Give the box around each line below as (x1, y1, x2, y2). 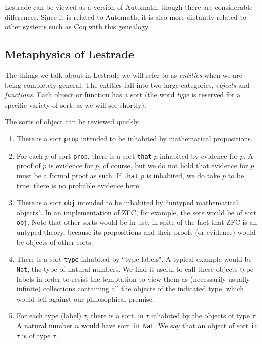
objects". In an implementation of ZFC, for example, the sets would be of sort (16, 207, 257, 217)
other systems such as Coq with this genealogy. (5, 21, 150, 32)
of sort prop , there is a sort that (51, 150, 152, 161)
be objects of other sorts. (16, 236, 93, 247)
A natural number (16, 320, 73, 330)
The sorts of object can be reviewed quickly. (5, 116, 140, 127)
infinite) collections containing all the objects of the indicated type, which (16, 283, 244, 294)
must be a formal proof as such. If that (16, 170, 139, 180)
